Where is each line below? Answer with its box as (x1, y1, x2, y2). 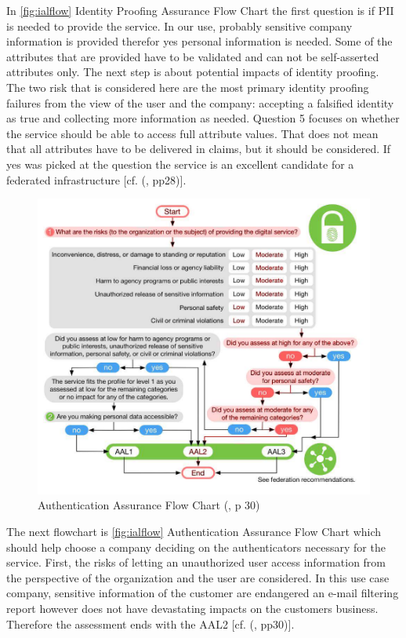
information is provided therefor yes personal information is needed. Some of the (6, 33, 393, 49)
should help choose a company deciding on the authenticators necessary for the (6, 538, 386, 555)
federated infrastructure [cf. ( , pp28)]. (6, 171, 187, 188)
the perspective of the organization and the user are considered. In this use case (6, 569, 390, 585)
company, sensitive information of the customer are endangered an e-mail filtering (6, 585, 399, 601)
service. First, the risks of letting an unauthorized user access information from (6, 554, 386, 571)
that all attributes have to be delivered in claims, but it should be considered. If (6, 140, 391, 157)
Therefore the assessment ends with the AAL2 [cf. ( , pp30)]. (6, 615, 295, 632)
